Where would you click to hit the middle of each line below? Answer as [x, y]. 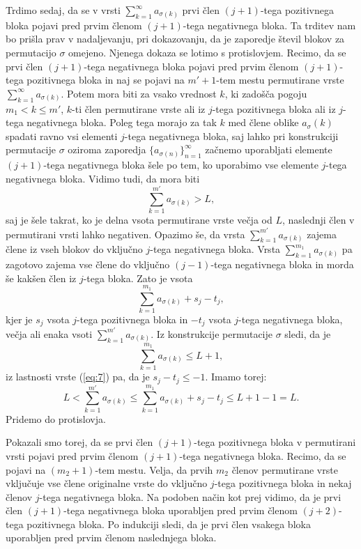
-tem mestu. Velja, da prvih [154, 469]
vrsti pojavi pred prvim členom [72, 455]
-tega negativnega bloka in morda [282, 264]
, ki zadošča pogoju [266, 93]
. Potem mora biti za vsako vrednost [139, 93]
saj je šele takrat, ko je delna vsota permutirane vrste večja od [139, 220]
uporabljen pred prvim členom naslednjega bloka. [111, 538]
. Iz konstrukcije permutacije [212, 333]
